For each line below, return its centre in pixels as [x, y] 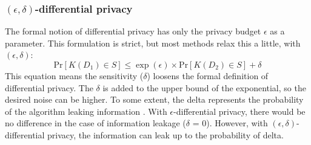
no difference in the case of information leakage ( [95, 123]
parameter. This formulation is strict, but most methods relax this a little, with [153, 43]
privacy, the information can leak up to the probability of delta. [166, 134]
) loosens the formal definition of [208, 76]
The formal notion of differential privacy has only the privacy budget [133, 31]
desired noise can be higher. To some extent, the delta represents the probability [154, 99]
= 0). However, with [230, 123]
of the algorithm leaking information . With [86, 111]
